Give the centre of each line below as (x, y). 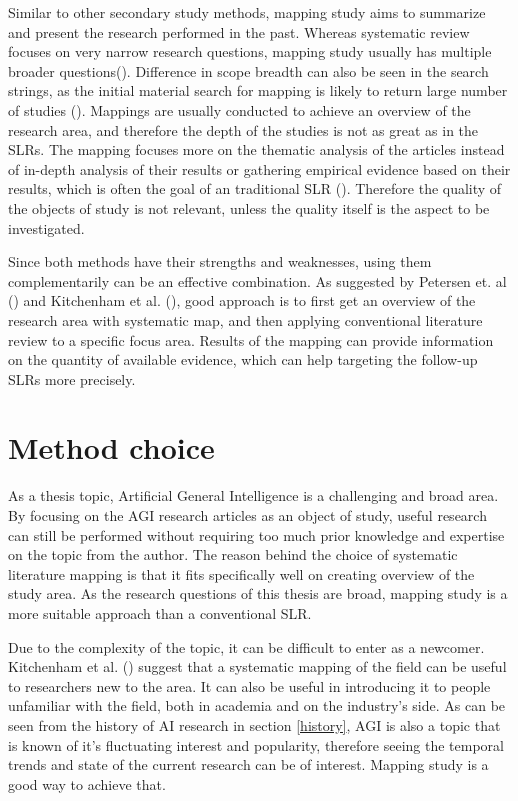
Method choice (111, 447)
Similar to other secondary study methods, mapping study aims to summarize (247, 12)
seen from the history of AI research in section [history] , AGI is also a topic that (254, 724)
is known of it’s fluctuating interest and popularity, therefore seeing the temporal (256, 744)
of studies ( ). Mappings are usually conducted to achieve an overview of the (239, 109)
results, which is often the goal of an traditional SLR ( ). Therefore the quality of (255, 188)
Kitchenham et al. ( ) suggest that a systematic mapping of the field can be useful (257, 666)
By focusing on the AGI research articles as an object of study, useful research (247, 515)
